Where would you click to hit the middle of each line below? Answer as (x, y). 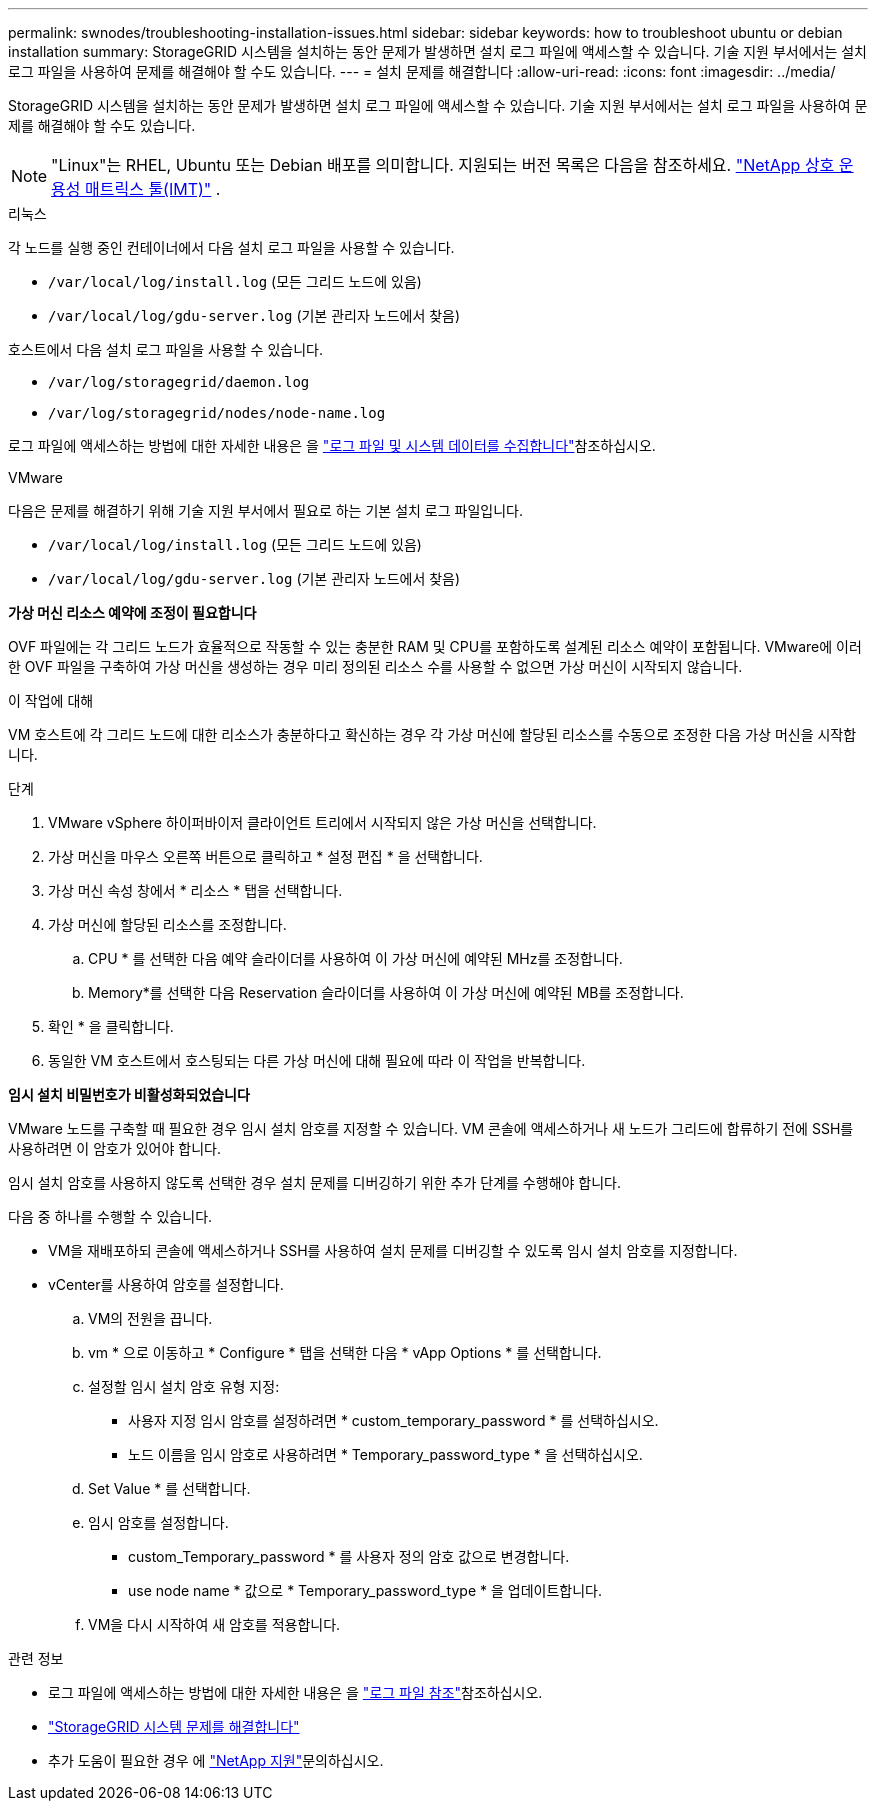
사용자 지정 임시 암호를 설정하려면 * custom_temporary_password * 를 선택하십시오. (393, 1420)
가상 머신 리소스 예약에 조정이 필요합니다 (132, 612)
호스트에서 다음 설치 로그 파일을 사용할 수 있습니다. (165, 349)
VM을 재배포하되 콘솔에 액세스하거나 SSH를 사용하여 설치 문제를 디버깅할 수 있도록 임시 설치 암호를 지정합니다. (393, 1250)
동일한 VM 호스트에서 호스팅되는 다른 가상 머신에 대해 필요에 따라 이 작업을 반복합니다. (317, 1060)
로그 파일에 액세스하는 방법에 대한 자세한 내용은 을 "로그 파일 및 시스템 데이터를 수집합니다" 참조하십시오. (332, 445)
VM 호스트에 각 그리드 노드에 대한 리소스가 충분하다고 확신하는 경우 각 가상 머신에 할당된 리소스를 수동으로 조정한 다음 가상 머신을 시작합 (432, 734)
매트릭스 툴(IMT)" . (153, 189)
